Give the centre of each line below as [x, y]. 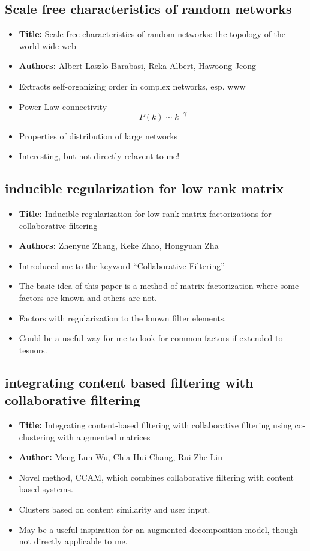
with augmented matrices [104, 437]
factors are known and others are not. [88, 298]
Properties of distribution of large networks [98, 135]
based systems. [46, 489]
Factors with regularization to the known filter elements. [123, 318]
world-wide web [47, 45]
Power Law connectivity [63, 106]
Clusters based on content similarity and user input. [115, 509]
